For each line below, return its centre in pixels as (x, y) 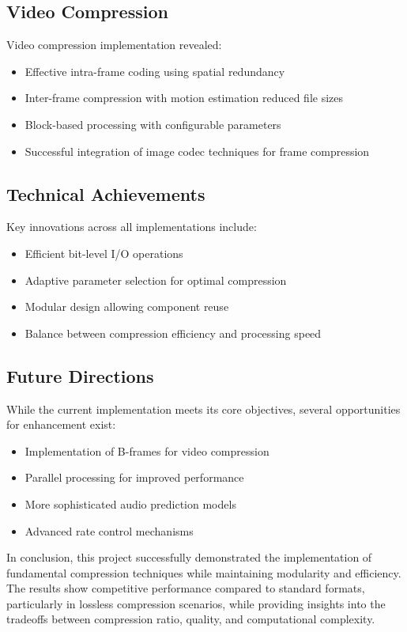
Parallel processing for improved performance (134, 477)
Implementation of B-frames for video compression (147, 450)
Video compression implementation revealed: (114, 45)
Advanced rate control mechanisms (109, 530)
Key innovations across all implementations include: (132, 227)
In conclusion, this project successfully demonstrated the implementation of (189, 557)
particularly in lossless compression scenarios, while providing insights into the (196, 603)
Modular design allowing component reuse (127, 307)
